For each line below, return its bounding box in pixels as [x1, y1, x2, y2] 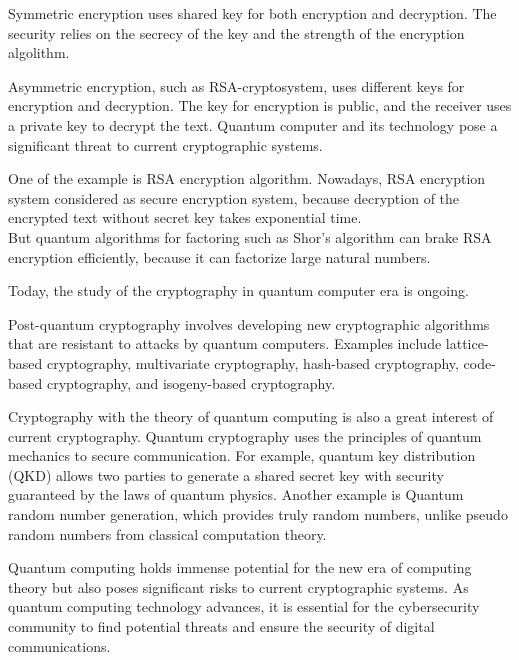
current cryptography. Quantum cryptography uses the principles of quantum [8, 425, 482, 446]
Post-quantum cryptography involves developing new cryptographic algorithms [8, 313, 490, 334]
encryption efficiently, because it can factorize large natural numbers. [8, 246, 431, 267]
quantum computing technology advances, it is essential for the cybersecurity [8, 596, 480, 617]
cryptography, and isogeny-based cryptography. [46, 372, 336, 393]
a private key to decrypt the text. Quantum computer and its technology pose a [8, 114, 498, 135]
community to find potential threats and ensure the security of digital [8, 616, 435, 637]
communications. [8, 635, 111, 656]
